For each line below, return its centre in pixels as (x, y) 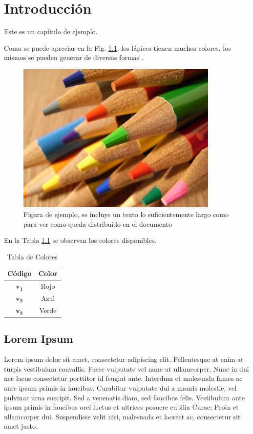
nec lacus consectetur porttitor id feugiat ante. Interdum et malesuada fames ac (123, 378)
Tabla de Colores (32, 256)
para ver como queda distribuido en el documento (98, 224)
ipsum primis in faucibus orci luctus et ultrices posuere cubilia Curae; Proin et (121, 407)
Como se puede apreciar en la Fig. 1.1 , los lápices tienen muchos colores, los (117, 48)
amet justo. (21, 426)
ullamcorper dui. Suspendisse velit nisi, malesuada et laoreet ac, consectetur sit (122, 416)
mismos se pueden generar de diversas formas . (74, 57)
